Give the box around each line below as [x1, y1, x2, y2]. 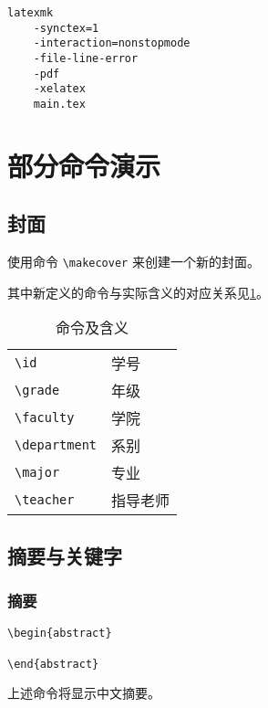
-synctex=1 [33, 21, 99, 35]
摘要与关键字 [7, 541, 122, 569]
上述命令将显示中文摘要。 [7, 683, 160, 703]
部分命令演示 [7, 146, 161, 184]
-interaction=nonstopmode [33, 37, 191, 50]
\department [15, 438, 98, 453]
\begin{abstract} [7, 627, 112, 640]
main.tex [33, 97, 86, 111]
